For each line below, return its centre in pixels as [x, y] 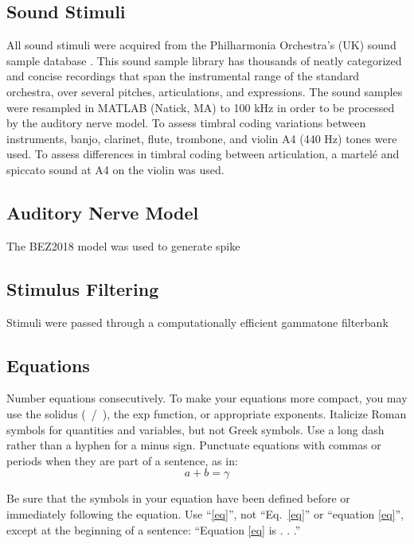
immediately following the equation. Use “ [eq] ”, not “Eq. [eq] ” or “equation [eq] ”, [205, 513]
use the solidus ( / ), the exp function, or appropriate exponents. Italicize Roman [207, 413]
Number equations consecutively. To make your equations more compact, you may [207, 398]
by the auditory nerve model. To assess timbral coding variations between [186, 123]
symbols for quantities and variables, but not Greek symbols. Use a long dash [195, 429]
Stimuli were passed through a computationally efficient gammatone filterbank [197, 322]
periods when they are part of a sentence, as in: [122, 460]
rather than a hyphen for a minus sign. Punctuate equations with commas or [194, 445]
